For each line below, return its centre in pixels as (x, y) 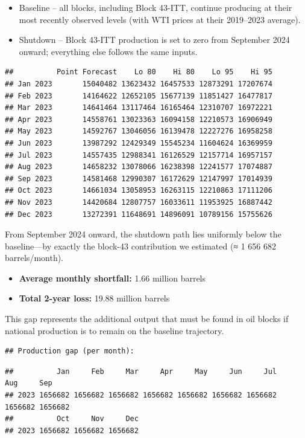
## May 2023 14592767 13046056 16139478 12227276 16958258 (139, 131)
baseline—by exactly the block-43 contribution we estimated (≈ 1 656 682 (141, 246)
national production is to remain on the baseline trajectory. (115, 330)
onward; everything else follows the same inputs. (108, 51)
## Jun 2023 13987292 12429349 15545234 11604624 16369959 (139, 143)
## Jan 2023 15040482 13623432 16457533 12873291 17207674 (139, 84)
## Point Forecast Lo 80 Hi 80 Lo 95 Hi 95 (139, 72)
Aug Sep (29, 383)
